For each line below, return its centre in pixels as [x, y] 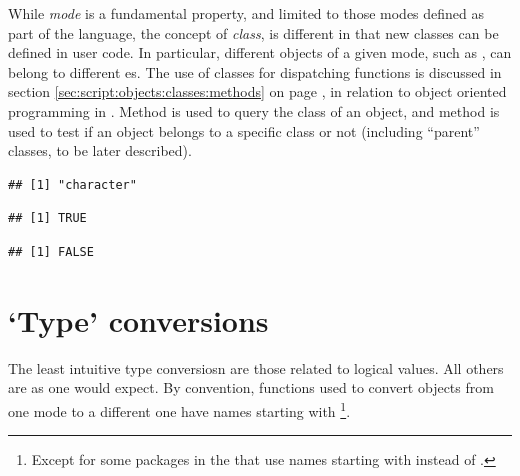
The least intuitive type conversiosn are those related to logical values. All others [256, 367]
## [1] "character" [72, 184]
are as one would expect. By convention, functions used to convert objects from [251, 387]
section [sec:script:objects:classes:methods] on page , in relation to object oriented [257, 91]
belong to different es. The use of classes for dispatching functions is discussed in [255, 71]
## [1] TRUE [47, 218]
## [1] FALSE [51, 251]
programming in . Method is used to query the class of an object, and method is [254, 110]
